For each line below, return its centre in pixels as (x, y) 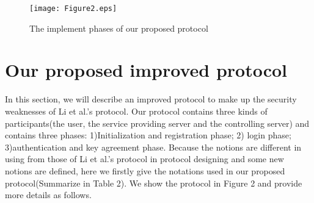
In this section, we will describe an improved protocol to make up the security (151, 99)
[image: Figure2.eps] (73, 9)
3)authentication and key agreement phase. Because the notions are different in (153, 147)
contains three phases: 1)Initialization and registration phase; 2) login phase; (148, 135)
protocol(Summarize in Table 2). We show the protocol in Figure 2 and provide (154, 183)
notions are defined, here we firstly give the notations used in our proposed (145, 170)
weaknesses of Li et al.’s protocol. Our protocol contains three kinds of (136, 111)
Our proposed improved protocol (146, 70)
